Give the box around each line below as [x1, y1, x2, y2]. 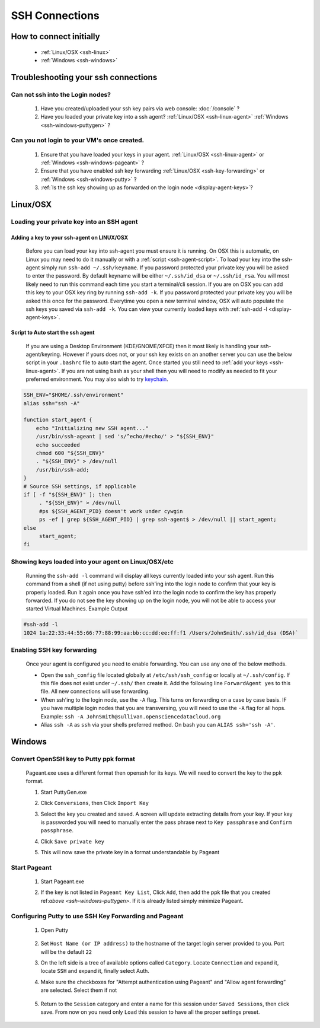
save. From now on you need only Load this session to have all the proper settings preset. [40, 1008, 260, 1016]
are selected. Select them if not [40, 986, 117, 994]
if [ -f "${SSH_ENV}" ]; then [23, 491, 111, 498]
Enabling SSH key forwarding [11, 646, 97, 654]
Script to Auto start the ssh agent [11, 329, 95, 336]
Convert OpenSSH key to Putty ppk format [11, 755, 136, 763]
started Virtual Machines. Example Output [25, 605, 128, 612]
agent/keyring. [25, 351, 62, 358]
